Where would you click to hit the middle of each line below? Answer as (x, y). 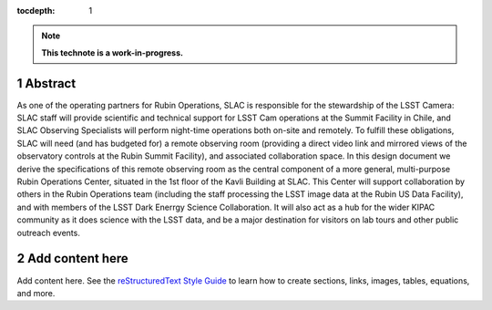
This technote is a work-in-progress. (113, 52)
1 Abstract (46, 83)
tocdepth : (36, 10)
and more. (36, 293)
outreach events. (49, 232)
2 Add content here (73, 258)
